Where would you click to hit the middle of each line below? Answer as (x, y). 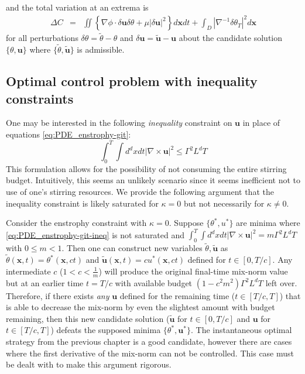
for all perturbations (42, 38)
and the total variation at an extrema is (77, 7)
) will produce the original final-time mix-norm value (193, 271)
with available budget (154, 282)
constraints (40, 98)
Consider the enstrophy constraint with (76, 223)
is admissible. (101, 49)
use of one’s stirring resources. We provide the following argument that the (140, 192)
